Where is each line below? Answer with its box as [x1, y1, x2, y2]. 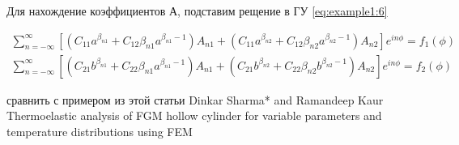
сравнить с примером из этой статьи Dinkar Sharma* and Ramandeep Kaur [6, 91, 384, 108]
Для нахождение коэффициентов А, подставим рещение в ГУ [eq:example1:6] [6, 2, 388, 19]
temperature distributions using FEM [6, 122, 193, 139]
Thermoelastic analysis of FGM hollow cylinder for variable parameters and [6, 107, 382, 124]
